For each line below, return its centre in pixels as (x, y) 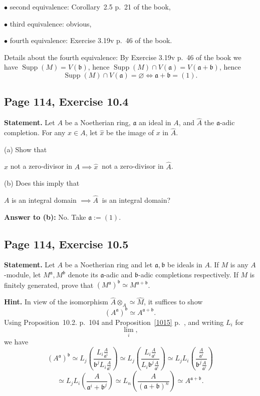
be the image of (130, 132)
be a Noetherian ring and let (109, 265)
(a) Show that (26, 149)
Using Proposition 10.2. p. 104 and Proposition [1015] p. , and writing (114, 322)
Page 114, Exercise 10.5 (66, 244)
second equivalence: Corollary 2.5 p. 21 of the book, (90, 7)
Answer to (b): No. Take (45, 217)
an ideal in (155, 122)
